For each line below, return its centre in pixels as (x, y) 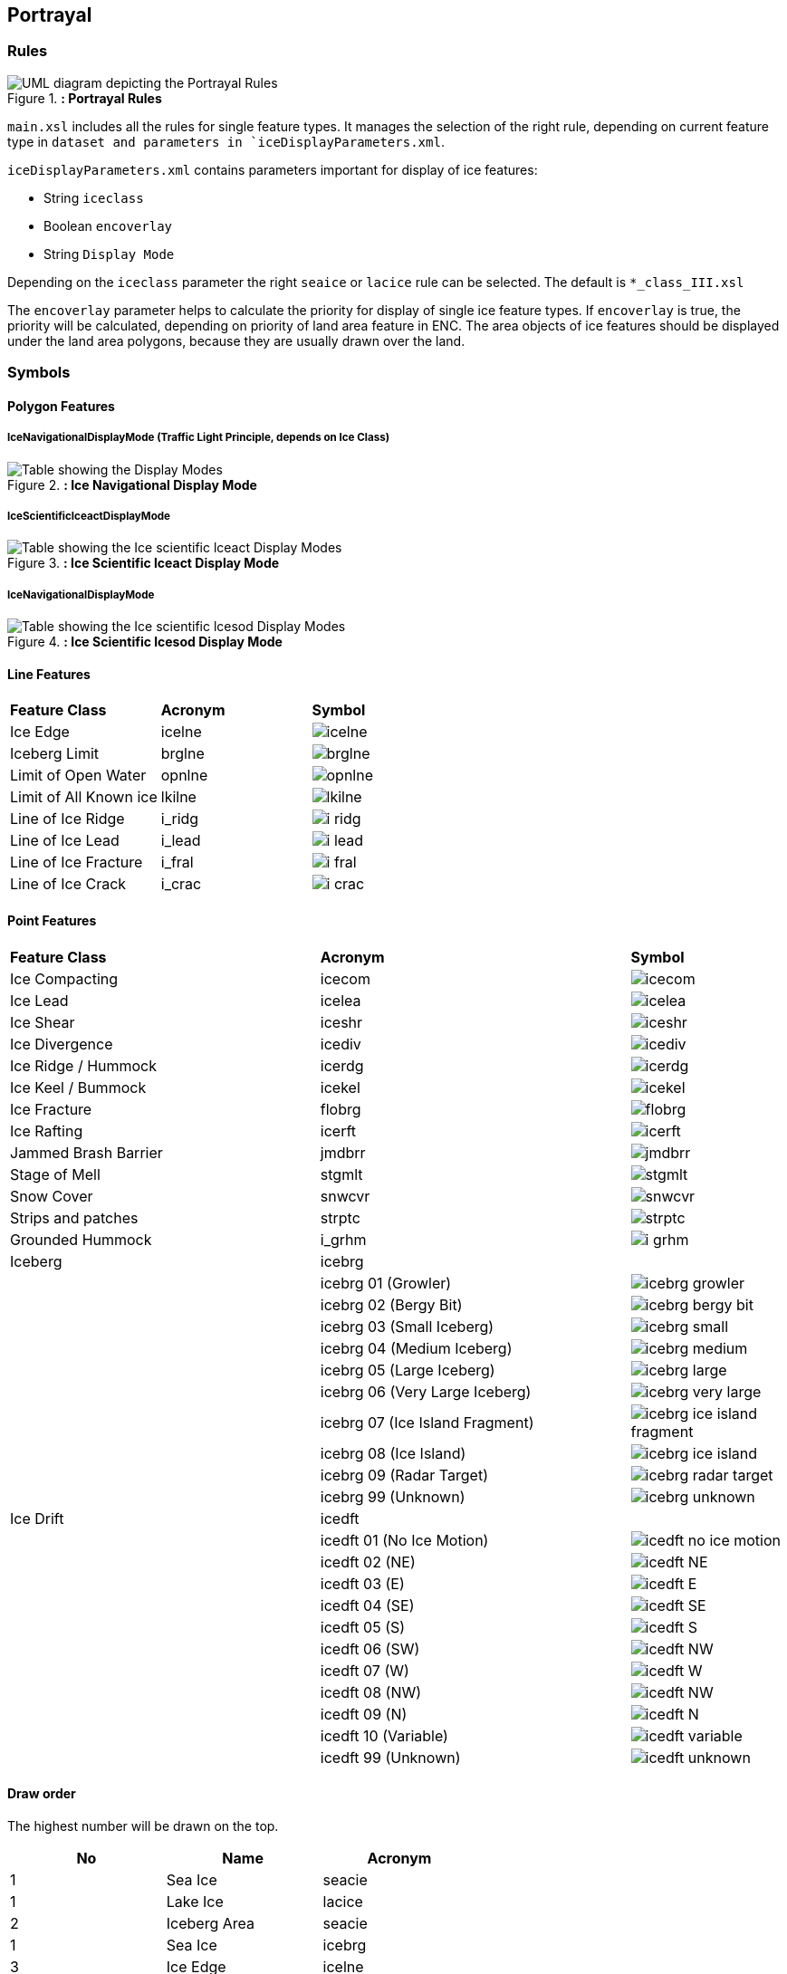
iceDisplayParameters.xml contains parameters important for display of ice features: (273, 169)
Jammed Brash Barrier (86, 1152)
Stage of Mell (55, 1174)
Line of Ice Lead (65, 841)
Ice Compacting (64, 978)
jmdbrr (343, 1152)
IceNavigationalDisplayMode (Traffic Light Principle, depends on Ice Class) (199, 438)
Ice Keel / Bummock (78, 1087)
